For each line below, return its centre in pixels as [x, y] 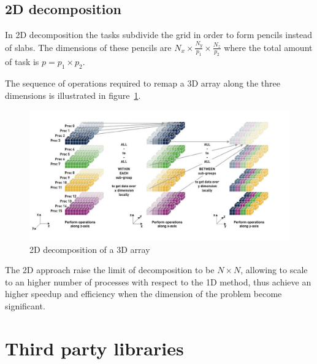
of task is [22, 62]
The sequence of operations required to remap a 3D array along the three [143, 83]
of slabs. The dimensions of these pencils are [88, 47]
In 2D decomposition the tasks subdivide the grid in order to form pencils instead [158, 35]
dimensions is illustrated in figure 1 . [73, 95]
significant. [25, 306]
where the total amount [268, 47]
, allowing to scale [274, 270]
